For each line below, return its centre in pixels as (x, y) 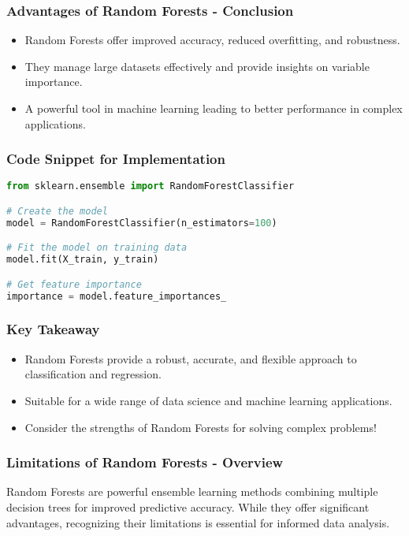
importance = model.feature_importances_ (117, 296)
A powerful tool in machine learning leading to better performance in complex (214, 108)
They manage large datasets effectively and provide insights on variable (197, 66)
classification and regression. (93, 374)
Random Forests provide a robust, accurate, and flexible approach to (191, 358)
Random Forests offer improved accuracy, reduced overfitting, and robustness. (212, 40)
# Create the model (57, 211)
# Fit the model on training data (97, 248)
